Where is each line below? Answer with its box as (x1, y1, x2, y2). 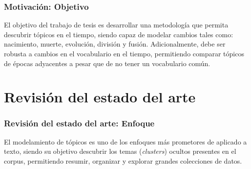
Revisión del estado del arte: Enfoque (4, 117, 155, 129)
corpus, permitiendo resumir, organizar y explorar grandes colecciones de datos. (4, 155, 242, 166)
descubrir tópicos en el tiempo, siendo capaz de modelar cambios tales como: (4, 29, 233, 39)
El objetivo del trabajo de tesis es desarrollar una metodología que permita (4, 20, 229, 30)
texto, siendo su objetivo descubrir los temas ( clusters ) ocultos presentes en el (4, 146, 236, 156)
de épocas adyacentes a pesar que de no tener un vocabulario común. (4, 58, 210, 68)
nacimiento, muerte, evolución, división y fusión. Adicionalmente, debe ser (4, 39, 226, 49)
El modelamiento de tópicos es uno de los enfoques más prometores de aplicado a (4, 136, 247, 146)
